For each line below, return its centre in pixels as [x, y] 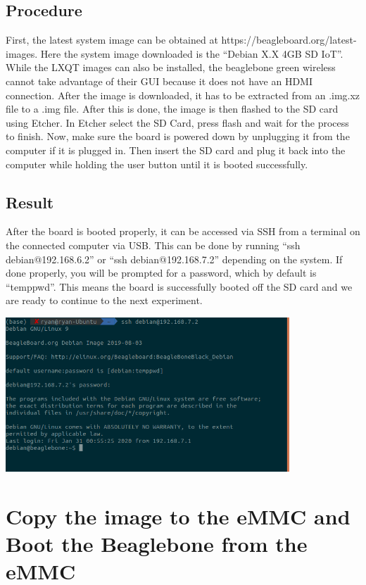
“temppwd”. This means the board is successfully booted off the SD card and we [179, 286]
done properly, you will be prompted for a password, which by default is [161, 273]
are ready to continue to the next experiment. [104, 300]
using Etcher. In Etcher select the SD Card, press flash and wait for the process [177, 122]
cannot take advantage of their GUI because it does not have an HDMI [159, 81]
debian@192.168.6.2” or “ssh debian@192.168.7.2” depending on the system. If [174, 259]
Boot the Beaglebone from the [157, 543]
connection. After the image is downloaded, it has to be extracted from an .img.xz [183, 95]
